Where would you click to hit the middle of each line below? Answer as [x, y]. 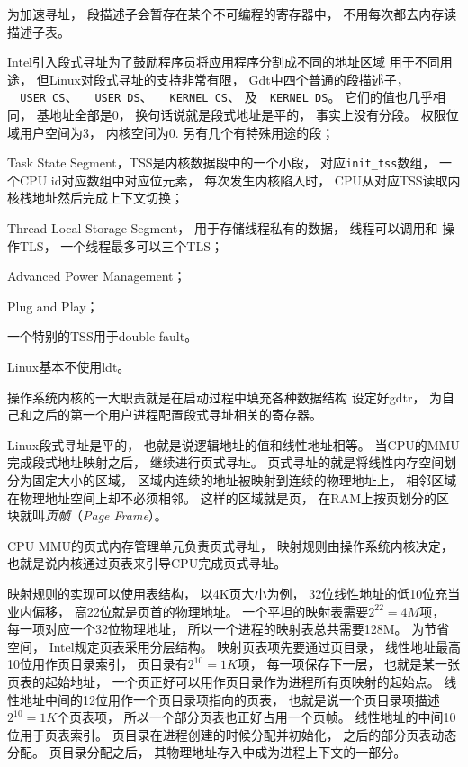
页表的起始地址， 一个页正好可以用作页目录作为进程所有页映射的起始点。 [224, 681]
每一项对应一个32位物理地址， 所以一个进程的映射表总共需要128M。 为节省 [229, 629]
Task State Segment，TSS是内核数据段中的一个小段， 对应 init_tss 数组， [221, 162]
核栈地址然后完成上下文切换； [95, 198]
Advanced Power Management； [97, 276]
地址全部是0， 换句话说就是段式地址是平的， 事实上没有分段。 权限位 [254, 115]
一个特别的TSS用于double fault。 [103, 336]
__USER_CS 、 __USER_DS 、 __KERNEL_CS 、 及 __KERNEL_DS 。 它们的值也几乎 [220, 97]
